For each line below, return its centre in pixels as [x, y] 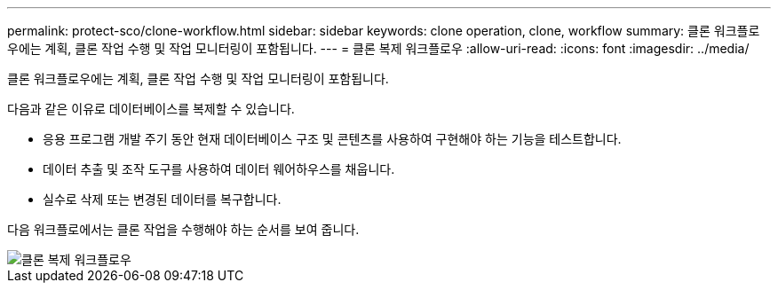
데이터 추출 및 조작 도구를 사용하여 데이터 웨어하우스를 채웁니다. [219, 169]
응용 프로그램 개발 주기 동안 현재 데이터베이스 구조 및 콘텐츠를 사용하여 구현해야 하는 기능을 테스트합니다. [332, 139]
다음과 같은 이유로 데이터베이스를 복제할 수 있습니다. [151, 109]
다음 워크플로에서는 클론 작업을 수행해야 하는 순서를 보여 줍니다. [183, 229]
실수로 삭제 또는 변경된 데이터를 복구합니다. [162, 199]
